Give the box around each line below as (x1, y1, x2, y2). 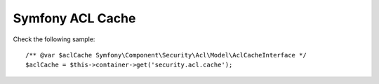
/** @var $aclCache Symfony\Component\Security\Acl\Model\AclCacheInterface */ (25, 51, 307, 59)
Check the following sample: (13, 35, 95, 43)
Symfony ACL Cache (13, 10, 136, 26)
